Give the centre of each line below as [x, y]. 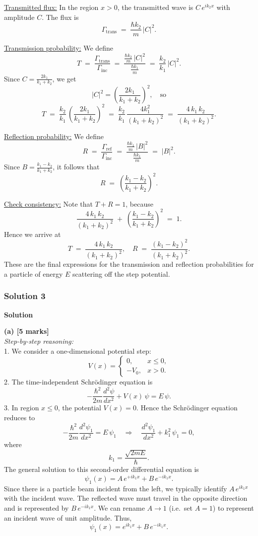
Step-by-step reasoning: [39, 341]
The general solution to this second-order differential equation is [101, 469]
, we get [64, 78]
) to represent [233, 507]
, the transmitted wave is [155, 7]
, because [139, 203]
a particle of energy [33, 273]
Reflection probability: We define [54, 136]
